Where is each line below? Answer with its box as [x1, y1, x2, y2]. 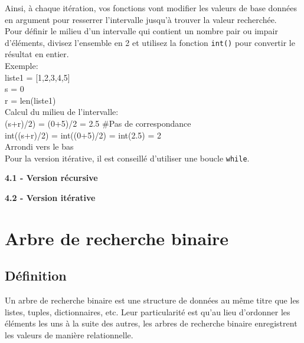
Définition [5, 266, 67, 285]
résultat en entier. [5, 48, 69, 60]
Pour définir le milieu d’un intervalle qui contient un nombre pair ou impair [5, 25, 278, 37]
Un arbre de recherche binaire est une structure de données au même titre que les [5, 294, 300, 306]
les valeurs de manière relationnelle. [5, 328, 133, 341]
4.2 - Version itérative [5, 192, 96, 204]
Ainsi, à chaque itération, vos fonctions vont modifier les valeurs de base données [5, 2, 297, 14]
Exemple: [5, 60, 38, 72]
